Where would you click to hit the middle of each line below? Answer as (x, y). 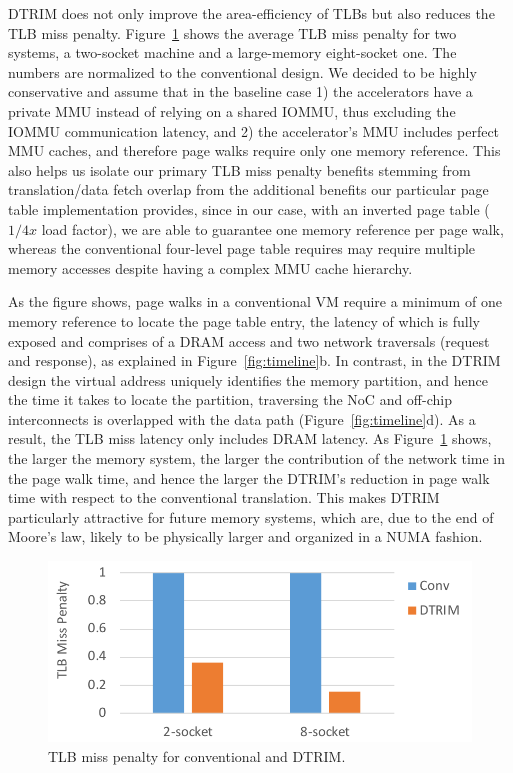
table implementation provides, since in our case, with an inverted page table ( (249, 208)
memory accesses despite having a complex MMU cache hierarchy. (210, 267)
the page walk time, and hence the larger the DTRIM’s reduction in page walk (249, 477)
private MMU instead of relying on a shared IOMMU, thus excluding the (232, 110)
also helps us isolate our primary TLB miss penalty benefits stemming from (239, 169)
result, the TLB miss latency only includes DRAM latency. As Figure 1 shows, (250, 438)
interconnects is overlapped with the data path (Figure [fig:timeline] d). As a (242, 418)
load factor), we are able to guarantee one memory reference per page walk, (272, 228)
